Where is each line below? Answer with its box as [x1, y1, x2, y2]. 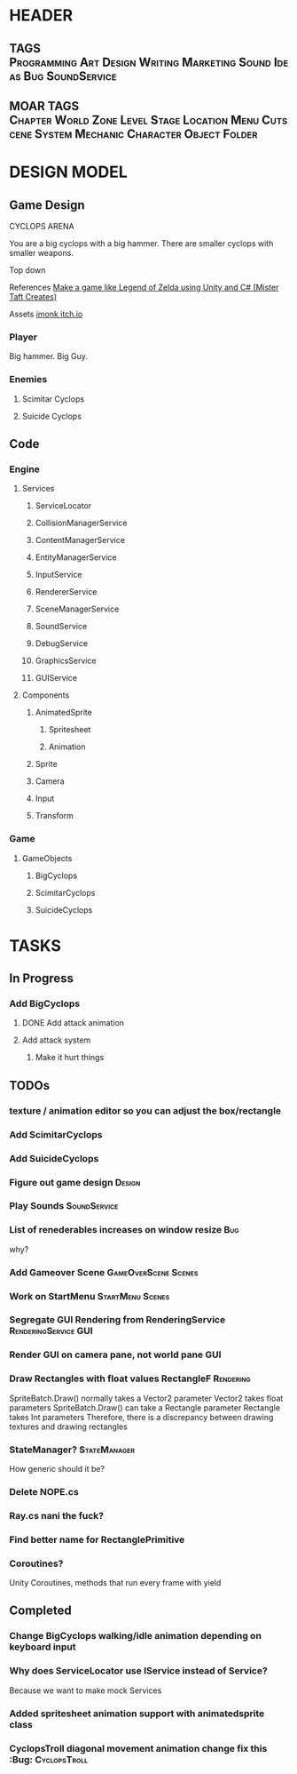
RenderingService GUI [9, 1325, 93, 1338]
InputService [35, 570, 82, 580]
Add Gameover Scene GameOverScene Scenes [9, 1266, 199, 1278]
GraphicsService [35, 655, 97, 667]
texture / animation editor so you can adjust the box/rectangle [9, 1104, 282, 1116]
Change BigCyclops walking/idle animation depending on [9, 1630, 262, 1642]
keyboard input [9, 1641, 77, 1653]
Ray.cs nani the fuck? [9, 1509, 105, 1522]
